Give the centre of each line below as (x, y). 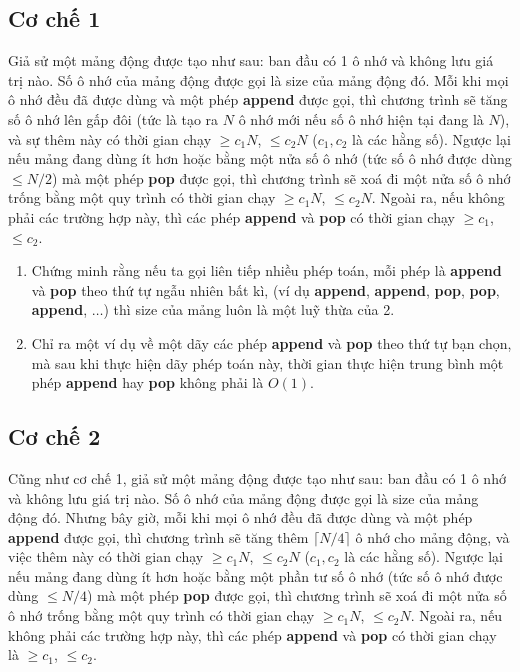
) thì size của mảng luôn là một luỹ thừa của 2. (249, 309)
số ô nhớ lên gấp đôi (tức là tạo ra (113, 118)
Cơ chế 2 (54, 436)
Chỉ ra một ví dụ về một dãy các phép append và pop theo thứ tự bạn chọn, (271, 342)
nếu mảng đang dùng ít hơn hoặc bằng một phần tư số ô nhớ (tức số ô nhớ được (255, 575)
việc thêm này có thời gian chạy (106, 556)
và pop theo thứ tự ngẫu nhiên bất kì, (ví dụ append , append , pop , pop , (265, 289)
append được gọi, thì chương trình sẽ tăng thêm (158, 536)
